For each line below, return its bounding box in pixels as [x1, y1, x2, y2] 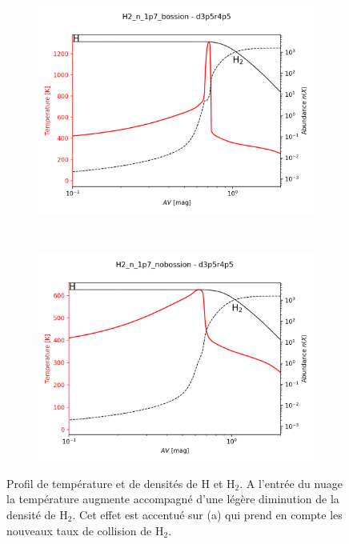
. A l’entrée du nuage [239, 474, 343, 491]
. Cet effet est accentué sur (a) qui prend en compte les [72, 506, 343, 522]
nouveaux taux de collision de [6, 522, 152, 538]
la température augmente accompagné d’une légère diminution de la [6, 490, 339, 507]
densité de [6, 506, 56, 522]
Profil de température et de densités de [6, 474, 198, 491]
